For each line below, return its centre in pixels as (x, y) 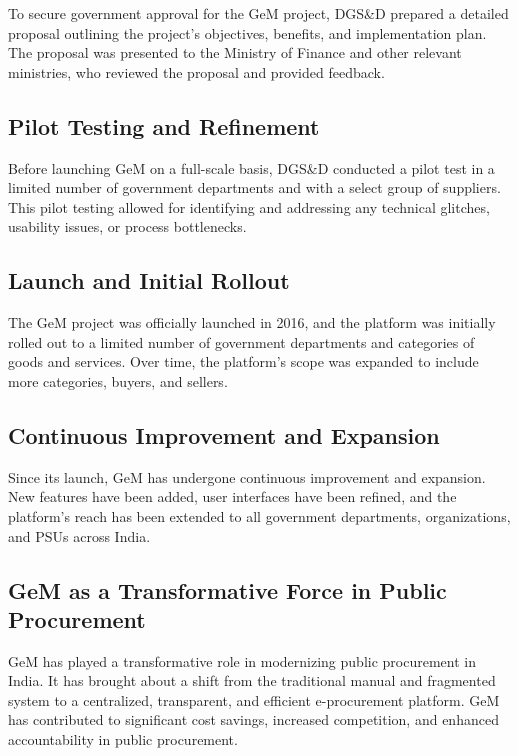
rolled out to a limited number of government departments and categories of (241, 341)
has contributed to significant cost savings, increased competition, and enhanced (253, 719)
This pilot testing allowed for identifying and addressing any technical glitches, (249, 206)
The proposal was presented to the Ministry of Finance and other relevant (235, 52)
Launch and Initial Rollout (149, 280)
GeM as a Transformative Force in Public (227, 589)
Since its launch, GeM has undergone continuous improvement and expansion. (247, 476)
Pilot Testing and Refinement (164, 125)
